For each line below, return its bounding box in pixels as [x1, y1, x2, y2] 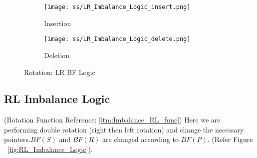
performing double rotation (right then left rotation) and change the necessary [4, 124, 244, 134]
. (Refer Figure [207, 134, 253, 144]
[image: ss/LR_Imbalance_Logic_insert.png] [44, 3, 191, 10]
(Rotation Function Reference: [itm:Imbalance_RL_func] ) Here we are [4, 114, 221, 125]
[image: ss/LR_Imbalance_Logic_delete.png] [44, 35, 191, 43]
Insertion [44, 17, 71, 28]
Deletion [44, 49, 70, 60]
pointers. [4, 134, 31, 144]
